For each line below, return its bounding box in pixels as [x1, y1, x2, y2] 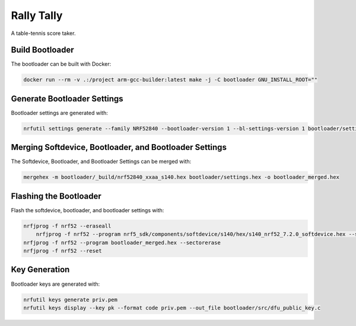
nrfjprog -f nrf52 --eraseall [23, 222, 112, 229]
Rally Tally [11, 9, 63, 22]
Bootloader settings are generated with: [11, 109, 108, 116]
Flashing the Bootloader [11, 191, 102, 201]
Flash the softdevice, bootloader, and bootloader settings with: [11, 206, 164, 213]
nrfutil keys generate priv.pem [23, 296, 118, 303]
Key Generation [11, 264, 70, 275]
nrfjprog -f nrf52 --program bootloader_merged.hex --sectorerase [23, 239, 221, 246]
